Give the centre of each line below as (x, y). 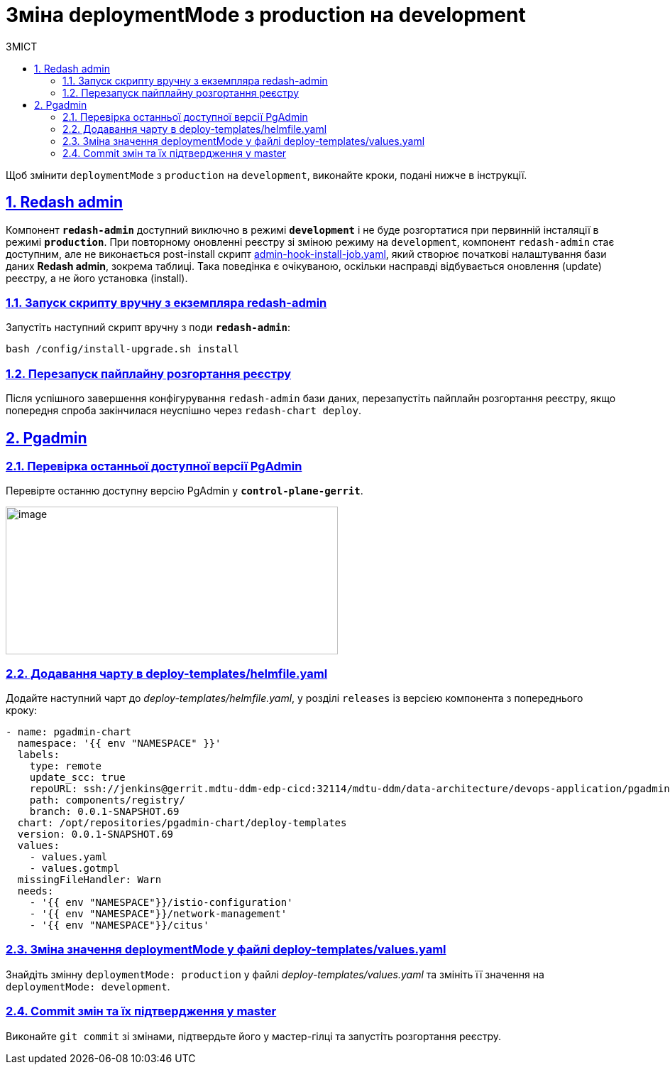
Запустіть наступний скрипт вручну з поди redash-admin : (148, 328)
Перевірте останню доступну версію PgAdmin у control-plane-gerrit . (185, 491)
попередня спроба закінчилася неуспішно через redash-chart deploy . (184, 411)
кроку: (22, 710)
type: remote (65, 766)
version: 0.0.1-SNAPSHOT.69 (95, 834)
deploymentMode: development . (88, 986)
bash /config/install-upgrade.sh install (122, 349)
